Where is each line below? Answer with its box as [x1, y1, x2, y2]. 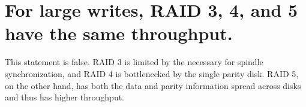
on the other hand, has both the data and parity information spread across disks [5, 79, 301, 91]
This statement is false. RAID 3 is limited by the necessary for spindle [5, 56, 263, 68]
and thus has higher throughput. [5, 91, 125, 103]
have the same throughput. [5, 21, 233, 45]
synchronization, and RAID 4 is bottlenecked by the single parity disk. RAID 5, [5, 67, 299, 80]
